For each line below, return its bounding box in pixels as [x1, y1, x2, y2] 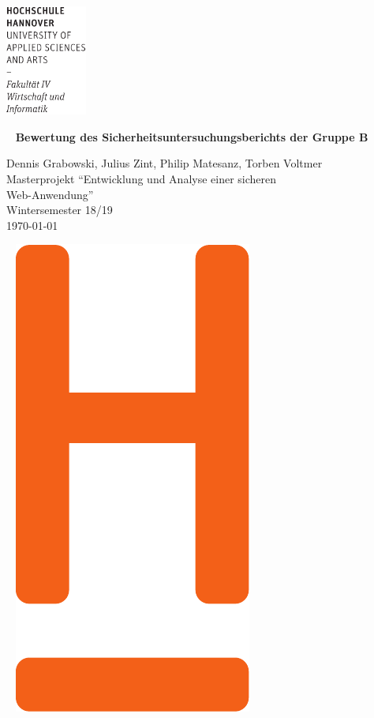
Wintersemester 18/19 [6, 201, 113, 218]
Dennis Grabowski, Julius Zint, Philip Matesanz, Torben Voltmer [6, 155, 323, 171]
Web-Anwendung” [6, 186, 94, 202]
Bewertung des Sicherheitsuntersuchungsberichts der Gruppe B [15, 128, 368, 145]
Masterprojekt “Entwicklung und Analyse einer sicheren [6, 170, 277, 186]
